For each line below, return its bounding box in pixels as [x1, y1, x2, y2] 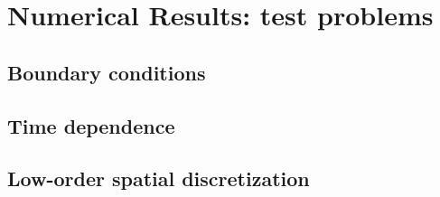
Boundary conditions [7, 58, 206, 86]
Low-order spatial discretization [7, 164, 310, 192]
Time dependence [7, 111, 175, 139]
